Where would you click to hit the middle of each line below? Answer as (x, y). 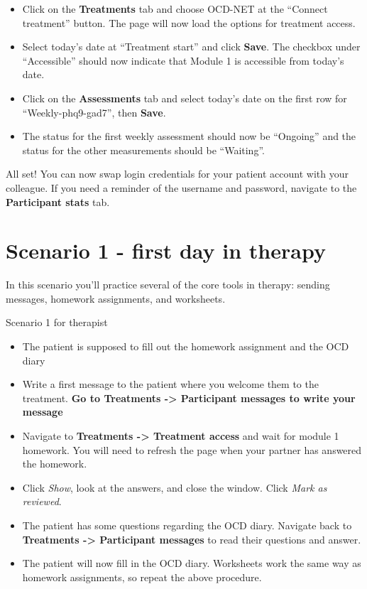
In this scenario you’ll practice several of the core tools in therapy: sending (168, 285)
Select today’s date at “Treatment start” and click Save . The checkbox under (191, 47)
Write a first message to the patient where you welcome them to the (170, 384)
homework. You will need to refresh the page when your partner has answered (192, 449)
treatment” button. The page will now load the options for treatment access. (189, 22)
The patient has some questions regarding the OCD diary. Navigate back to (187, 525)
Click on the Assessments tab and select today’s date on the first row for (185, 98)
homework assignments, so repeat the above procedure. (142, 577)
